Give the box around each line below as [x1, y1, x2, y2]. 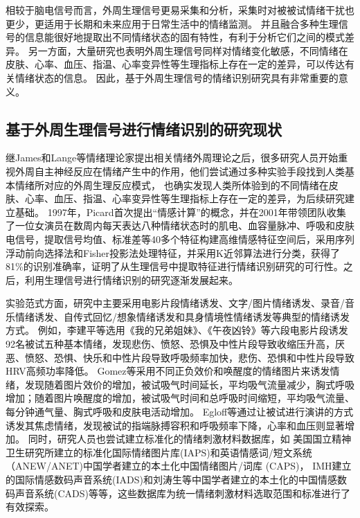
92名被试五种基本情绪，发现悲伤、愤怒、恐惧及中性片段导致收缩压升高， [6, 337, 335, 351]
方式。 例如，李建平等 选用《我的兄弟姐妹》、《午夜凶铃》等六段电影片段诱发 [6, 323, 348, 337]
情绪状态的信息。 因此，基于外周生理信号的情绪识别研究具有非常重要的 [15, 70, 339, 84]
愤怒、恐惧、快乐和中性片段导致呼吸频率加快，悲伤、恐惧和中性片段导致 [24, 350, 354, 364]
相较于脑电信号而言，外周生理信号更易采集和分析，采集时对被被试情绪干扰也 [6, 3, 354, 17]
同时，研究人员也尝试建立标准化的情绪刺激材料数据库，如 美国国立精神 [28, 431, 352, 446]
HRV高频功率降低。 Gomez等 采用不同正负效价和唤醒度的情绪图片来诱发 [6, 364, 330, 378]
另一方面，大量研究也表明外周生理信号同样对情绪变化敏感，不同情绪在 [28, 43, 348, 57]
